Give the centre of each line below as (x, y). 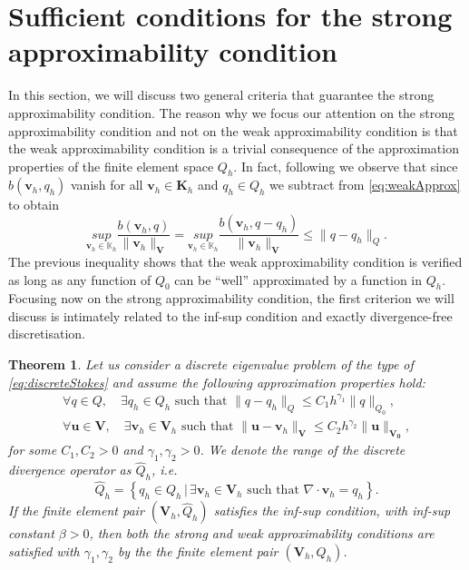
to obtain (34, 205)
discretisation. (47, 334)
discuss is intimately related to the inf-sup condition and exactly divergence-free (230, 315)
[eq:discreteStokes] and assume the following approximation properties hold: (217, 382)
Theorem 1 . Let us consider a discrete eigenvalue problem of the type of (211, 364)
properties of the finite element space (111, 166)
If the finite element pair (76, 511)
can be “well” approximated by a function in (298, 279)
